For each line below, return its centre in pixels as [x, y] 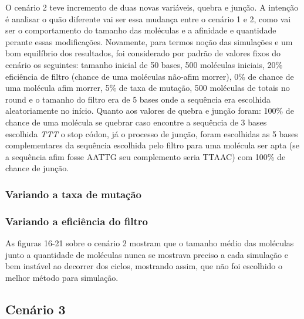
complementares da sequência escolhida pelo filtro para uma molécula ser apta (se [152, 145]
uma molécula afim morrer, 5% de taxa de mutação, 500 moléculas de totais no [148, 88]
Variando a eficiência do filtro [77, 221]
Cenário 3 [36, 309]
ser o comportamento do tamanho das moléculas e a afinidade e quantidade [141, 30]
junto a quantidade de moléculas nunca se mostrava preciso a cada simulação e [147, 254]
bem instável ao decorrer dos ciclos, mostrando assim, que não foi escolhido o [144, 266]
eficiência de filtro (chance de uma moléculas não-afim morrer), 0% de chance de [150, 76]
